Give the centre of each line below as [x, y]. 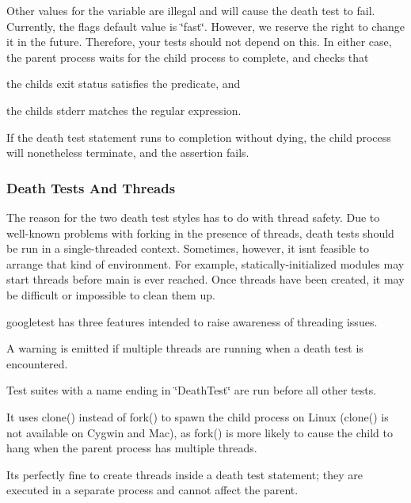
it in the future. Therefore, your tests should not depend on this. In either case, [199, 42]
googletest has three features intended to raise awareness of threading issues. [192, 321]
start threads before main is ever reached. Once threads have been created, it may [205, 279]
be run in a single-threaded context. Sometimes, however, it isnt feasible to [188, 248]
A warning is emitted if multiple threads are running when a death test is [185, 348]
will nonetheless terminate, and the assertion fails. [128, 152]
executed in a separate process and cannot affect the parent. [152, 490]
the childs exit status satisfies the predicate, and [124, 84]
